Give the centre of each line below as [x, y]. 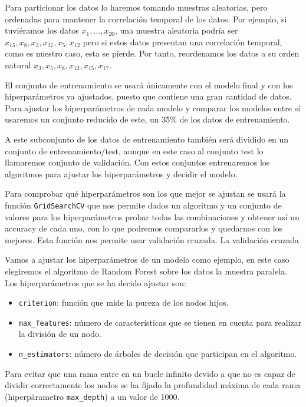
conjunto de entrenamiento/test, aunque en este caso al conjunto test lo [134, 150]
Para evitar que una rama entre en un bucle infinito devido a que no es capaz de [150, 373]
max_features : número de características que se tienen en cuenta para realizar [160, 322]
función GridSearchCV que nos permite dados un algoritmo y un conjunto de [143, 205]
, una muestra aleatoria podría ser [177, 30]
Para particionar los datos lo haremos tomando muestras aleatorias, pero [136, 7]
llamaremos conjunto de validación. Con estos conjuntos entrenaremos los [137, 162]
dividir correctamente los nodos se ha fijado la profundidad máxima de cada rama [153, 385]
